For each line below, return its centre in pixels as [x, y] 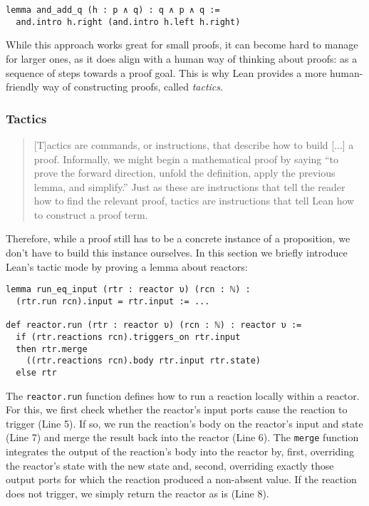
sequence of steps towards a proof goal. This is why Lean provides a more [166, 72]
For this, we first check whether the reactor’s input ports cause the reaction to [177, 409]
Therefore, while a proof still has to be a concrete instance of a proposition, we [178, 238]
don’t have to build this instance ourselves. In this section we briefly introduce [177, 253]
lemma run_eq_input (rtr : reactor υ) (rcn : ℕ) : [128, 290]
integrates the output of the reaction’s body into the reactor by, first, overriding [180, 451]
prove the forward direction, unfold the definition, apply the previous [184, 173]
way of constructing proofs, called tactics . [132, 87]
